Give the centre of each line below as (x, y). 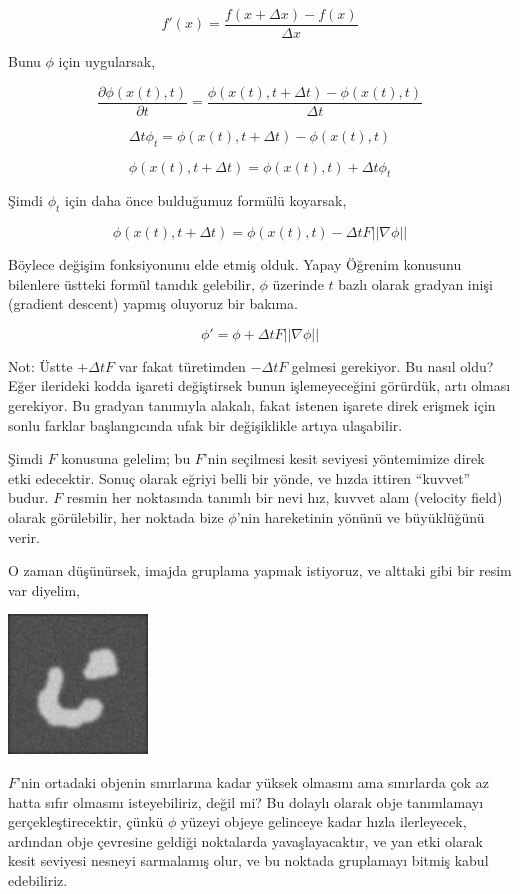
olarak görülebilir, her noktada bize (116, 517)
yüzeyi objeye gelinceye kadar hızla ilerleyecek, (324, 821)
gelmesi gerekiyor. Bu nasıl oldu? (392, 365)
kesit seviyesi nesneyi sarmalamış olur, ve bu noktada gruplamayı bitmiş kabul (248, 860)
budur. (28, 497)
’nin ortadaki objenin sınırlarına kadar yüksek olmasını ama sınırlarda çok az (253, 782)
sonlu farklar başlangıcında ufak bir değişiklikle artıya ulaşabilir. (205, 424)
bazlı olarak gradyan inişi (415, 283)
